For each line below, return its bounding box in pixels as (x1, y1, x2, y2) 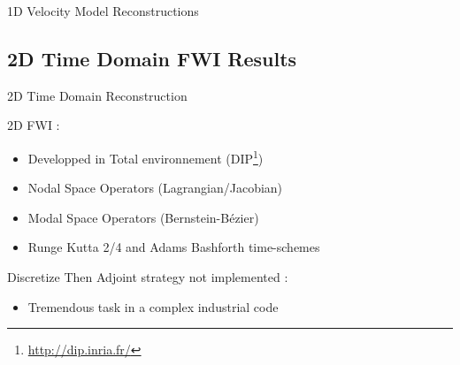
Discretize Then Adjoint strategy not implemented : (7, 268, 288, 286)
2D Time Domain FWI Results (7, 44, 297, 72)
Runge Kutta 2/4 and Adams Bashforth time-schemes (27, 238, 320, 256)
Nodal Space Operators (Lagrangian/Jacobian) (27, 179, 283, 197)
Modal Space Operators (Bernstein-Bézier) (27, 208, 259, 226)
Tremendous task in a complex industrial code (27, 297, 279, 316)
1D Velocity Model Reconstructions (7, 2, 199, 19)
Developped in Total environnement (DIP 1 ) (27, 146, 264, 167)
